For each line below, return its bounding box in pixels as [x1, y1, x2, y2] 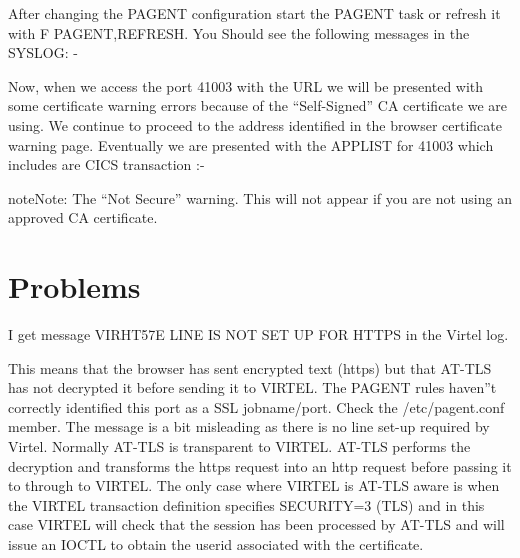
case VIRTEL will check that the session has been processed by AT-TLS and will [8, 514, 505, 535]
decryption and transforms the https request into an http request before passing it [8, 455, 512, 476]
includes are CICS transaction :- [8, 154, 205, 175]
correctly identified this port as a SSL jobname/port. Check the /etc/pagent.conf [8, 396, 505, 417]
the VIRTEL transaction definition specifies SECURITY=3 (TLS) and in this [8, 494, 485, 515]
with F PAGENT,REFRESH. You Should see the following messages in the [8, 22, 470, 43]
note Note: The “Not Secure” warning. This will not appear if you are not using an [8, 187, 512, 208]
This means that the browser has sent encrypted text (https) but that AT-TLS [8, 357, 492, 378]
